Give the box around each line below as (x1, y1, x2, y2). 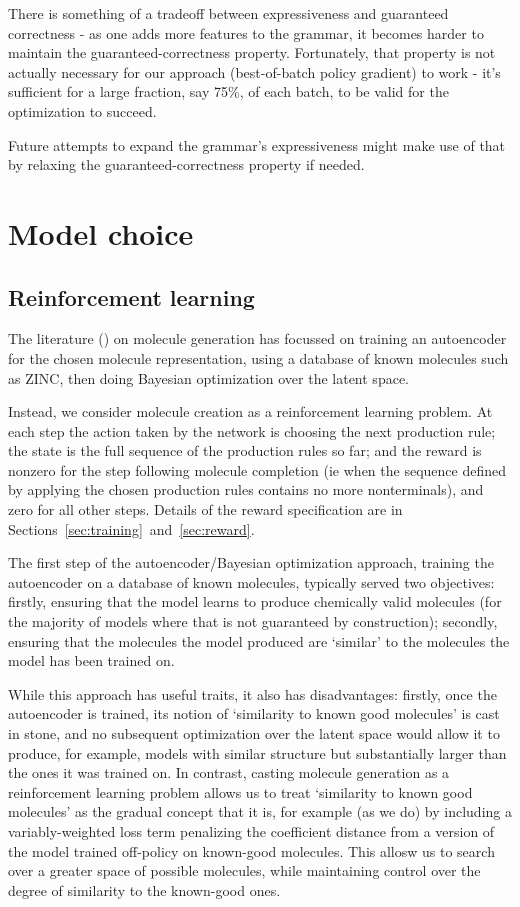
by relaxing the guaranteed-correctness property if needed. (8, 154, 365, 175)
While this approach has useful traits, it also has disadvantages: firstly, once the (8, 683, 497, 704)
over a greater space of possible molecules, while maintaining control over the (8, 860, 481, 881)
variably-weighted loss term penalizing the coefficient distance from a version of (8, 820, 495, 841)
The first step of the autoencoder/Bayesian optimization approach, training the (8, 552, 494, 573)
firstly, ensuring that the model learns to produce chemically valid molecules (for (8, 591, 502, 612)
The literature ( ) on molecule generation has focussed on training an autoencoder (8, 328, 507, 349)
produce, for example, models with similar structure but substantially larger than (8, 742, 507, 763)
